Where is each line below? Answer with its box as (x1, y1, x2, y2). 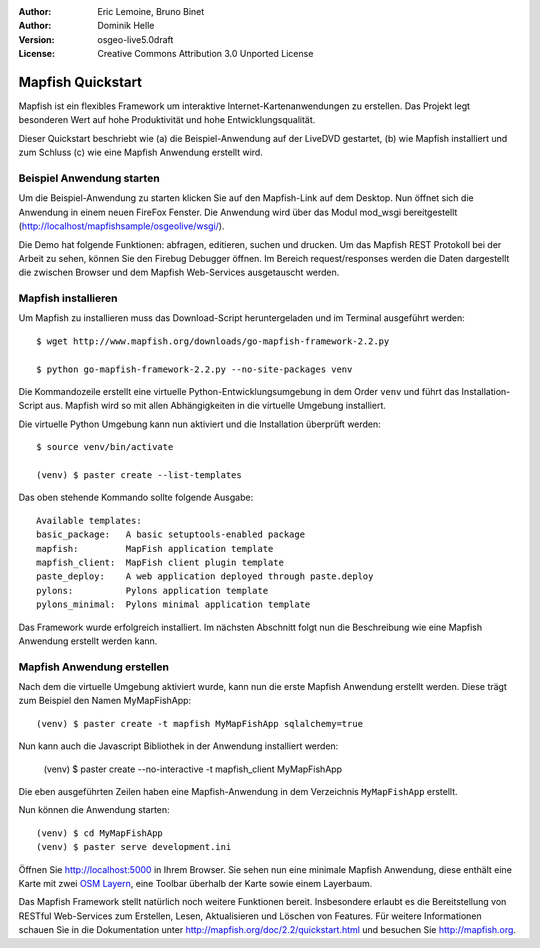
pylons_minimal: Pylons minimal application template (36, 599, 311, 610)
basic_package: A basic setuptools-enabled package (36, 529, 305, 540)
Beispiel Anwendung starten (18, 171, 160, 185)
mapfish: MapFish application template (36, 543, 274, 554)
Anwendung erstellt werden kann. (18, 635, 158, 647)
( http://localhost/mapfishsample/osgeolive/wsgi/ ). (18, 220, 225, 232)
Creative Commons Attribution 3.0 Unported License (97, 48, 314, 60)
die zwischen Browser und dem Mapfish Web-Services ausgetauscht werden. (18, 266, 340, 279)
